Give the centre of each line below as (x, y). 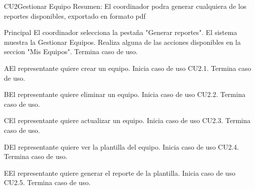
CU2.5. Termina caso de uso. (47, 182)
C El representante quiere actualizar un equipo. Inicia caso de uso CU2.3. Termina (127, 120)
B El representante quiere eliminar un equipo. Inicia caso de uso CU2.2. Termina (125, 94)
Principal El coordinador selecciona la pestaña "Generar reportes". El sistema (121, 32)
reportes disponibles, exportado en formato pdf (75, 16)
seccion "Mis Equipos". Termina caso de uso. (71, 51)
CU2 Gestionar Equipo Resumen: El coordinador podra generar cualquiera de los (125, 6)
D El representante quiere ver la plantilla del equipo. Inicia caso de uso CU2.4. (122, 146)
